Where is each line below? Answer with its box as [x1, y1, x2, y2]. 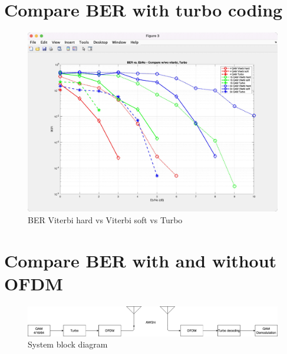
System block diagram [28, 338, 108, 350]
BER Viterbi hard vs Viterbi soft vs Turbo [28, 214, 183, 226]
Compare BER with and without [4, 248, 277, 272]
